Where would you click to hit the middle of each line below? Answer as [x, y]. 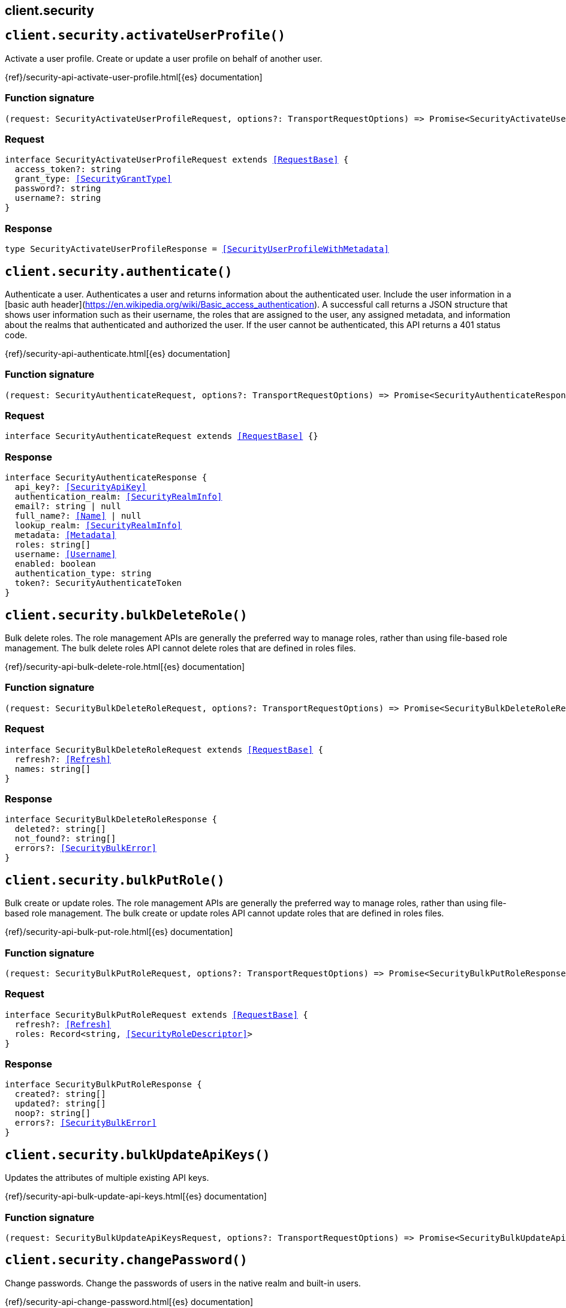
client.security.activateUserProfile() [145, 36]
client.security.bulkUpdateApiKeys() [138, 1155]
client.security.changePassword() [126, 1260]
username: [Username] [65, 554]
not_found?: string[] [65, 839]
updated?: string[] [60, 1104]
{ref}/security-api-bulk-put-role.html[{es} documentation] [119, 932]
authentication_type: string [83, 574]
